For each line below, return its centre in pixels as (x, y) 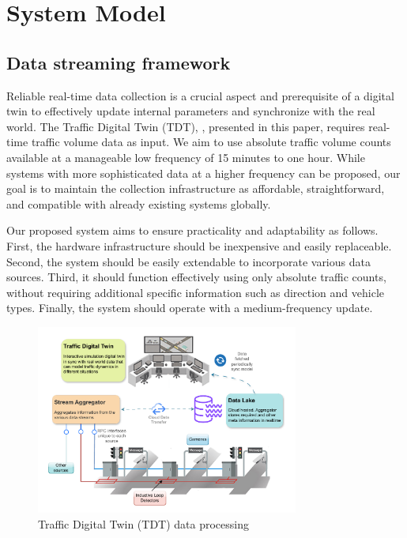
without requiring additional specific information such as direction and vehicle (196, 292)
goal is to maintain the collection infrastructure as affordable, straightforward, (196, 188)
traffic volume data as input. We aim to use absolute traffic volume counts (211, 142)
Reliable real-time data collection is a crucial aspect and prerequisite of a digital (200, 95)
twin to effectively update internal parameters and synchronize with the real (191, 111)
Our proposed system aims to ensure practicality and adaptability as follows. (192, 230)
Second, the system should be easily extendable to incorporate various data (188, 261)
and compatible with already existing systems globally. (139, 203)
